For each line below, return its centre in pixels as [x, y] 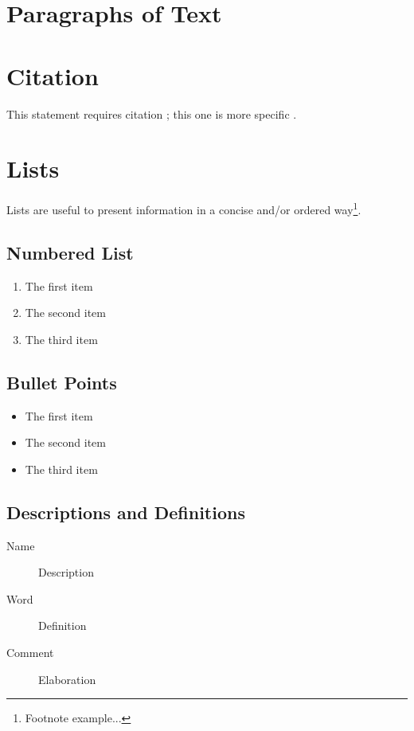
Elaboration [67, 679]
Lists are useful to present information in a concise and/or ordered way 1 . [184, 208]
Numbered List [70, 252]
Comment [30, 653]
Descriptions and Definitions [126, 512]
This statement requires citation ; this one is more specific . [152, 113]
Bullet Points [62, 382]
